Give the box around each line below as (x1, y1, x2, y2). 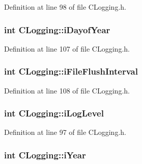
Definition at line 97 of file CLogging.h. (4, 127, 126, 137)
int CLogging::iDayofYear (4, 23, 110, 36)
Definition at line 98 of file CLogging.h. (4, 2, 126, 12)
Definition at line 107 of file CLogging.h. (4, 43, 130, 54)
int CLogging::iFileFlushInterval (4, 65, 138, 78)
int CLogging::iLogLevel (4, 107, 104, 120)
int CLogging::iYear (4, 148, 86, 161)
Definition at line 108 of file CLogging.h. (4, 85, 130, 96)
